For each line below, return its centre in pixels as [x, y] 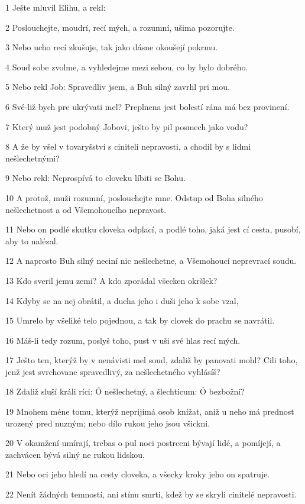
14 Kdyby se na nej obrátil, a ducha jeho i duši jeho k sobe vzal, [122, 300]
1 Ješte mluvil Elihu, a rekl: [56, 7]
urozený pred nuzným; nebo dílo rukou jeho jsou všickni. [108, 423]
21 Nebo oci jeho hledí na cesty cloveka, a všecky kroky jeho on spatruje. [138, 474]
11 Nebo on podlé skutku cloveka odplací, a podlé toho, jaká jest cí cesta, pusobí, [153, 229]
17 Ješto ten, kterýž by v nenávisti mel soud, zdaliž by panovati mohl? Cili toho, [152, 360]
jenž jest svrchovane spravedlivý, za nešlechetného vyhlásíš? [113, 371]
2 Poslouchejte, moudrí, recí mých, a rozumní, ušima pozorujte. [120, 27]
